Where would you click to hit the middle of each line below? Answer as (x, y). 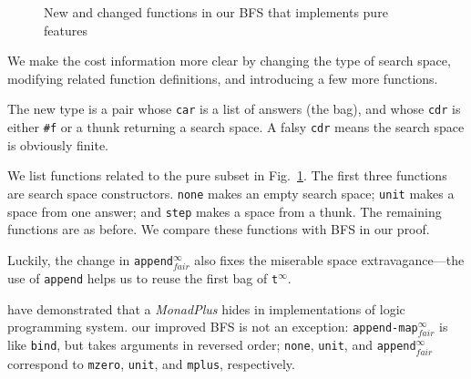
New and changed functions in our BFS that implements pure (216, 12)
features (66, 30)
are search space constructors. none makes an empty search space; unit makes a (231, 193)
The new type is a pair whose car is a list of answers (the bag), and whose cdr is (234, 109)
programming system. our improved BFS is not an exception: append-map (213, 327)
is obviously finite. (58, 144)
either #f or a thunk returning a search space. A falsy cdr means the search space (236, 127)
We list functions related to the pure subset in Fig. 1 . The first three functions (227, 175)
